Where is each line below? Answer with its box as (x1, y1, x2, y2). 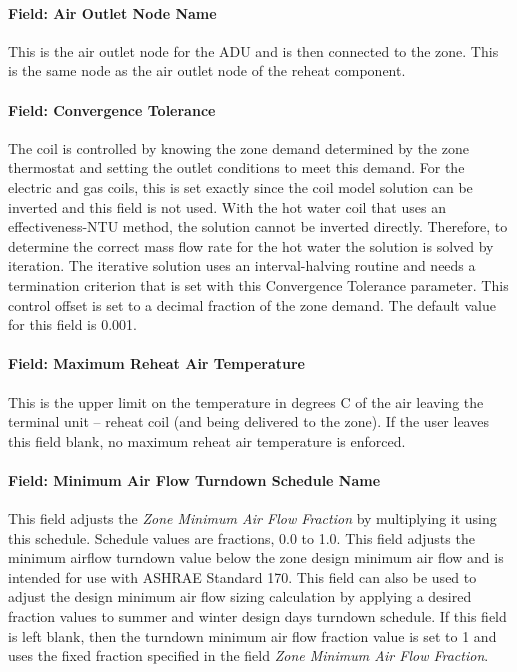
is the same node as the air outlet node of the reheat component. (8, 60, 406, 81)
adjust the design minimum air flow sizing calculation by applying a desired (8, 586, 472, 607)
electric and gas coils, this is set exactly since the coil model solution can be (8, 176, 473, 197)
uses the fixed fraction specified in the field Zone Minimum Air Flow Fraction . (8, 645, 489, 666)
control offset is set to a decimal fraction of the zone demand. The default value (8, 294, 496, 315)
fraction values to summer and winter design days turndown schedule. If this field (8, 606, 507, 627)
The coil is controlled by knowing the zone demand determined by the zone (8, 137, 469, 158)
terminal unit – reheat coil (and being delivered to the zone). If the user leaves (8, 411, 489, 432)
